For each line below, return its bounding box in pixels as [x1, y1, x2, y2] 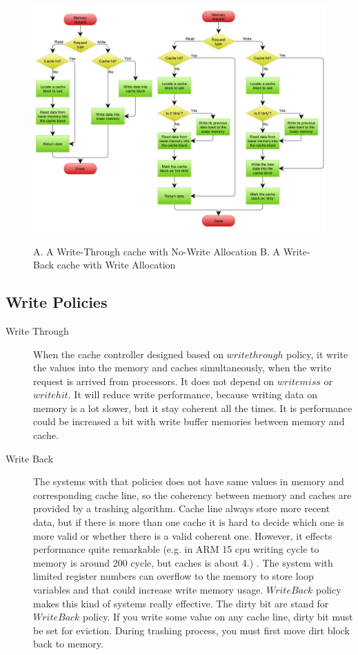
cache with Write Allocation [57, 257, 176, 272]
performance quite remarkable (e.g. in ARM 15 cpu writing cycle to [33, 542, 319, 556]
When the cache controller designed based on [33, 346, 223, 361]
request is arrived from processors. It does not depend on [33, 373, 275, 388]
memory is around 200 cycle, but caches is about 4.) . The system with [33, 555, 333, 569]
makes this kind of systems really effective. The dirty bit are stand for [33, 596, 329, 610]
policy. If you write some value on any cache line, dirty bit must [83, 609, 353, 624]
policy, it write [286, 346, 348, 361]
